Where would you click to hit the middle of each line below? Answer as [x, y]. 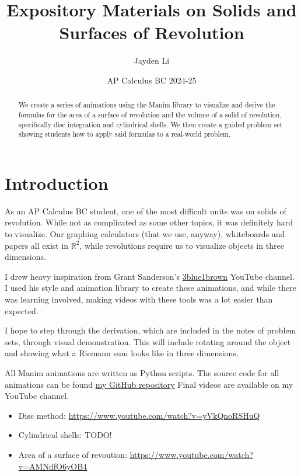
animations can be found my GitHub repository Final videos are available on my [149, 384]
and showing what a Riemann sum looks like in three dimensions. [122, 353]
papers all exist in [37, 245]
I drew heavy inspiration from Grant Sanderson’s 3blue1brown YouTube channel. [150, 276]
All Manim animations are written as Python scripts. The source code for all [142, 372]
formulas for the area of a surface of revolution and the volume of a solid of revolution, [150, 114]
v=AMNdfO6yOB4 [53, 466]
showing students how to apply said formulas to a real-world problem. [125, 134]
